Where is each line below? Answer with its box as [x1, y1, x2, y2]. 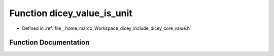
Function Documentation [9, 38, 90, 47]
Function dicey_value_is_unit [9, 8, 133, 19]
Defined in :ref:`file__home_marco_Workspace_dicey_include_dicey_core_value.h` [22, 25, 191, 31]
